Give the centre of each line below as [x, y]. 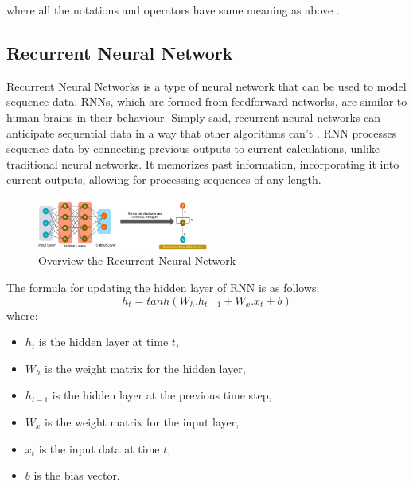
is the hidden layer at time [103, 342]
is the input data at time [99, 448]
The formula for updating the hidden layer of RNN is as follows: [163, 287]
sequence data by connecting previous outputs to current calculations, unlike [193, 148]
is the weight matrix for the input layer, [142, 421]
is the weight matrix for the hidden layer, [145, 368]
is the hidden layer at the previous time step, [162, 395]
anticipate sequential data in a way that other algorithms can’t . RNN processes [202, 132]
